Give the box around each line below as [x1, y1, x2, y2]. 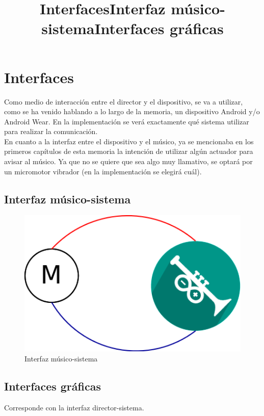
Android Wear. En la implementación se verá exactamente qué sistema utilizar [4, 116, 249, 126]
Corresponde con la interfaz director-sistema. [4, 402, 144, 412]
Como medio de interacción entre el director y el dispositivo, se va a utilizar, [4, 96, 243, 107]
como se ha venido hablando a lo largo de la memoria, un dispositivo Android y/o [4, 106, 260, 117]
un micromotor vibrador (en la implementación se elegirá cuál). [4, 166, 202, 176]
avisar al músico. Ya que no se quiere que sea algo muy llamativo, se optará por [4, 156, 253, 167]
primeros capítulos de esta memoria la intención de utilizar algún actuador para [4, 146, 253, 157]
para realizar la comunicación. [4, 126, 98, 137]
